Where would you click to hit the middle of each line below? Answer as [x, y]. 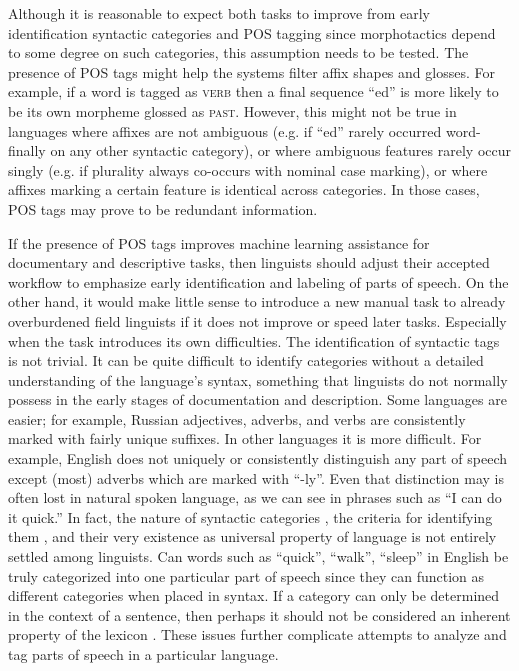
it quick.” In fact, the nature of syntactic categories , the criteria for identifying [250, 516]
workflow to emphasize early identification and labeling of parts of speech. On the [258, 281]
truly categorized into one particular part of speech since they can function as [246, 575]
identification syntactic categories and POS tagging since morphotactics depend [252, 32]
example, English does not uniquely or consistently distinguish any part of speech [258, 458]
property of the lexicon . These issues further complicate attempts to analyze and [257, 634]
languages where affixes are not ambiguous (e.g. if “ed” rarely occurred [225, 130]
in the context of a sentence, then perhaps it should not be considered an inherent [259, 614]
